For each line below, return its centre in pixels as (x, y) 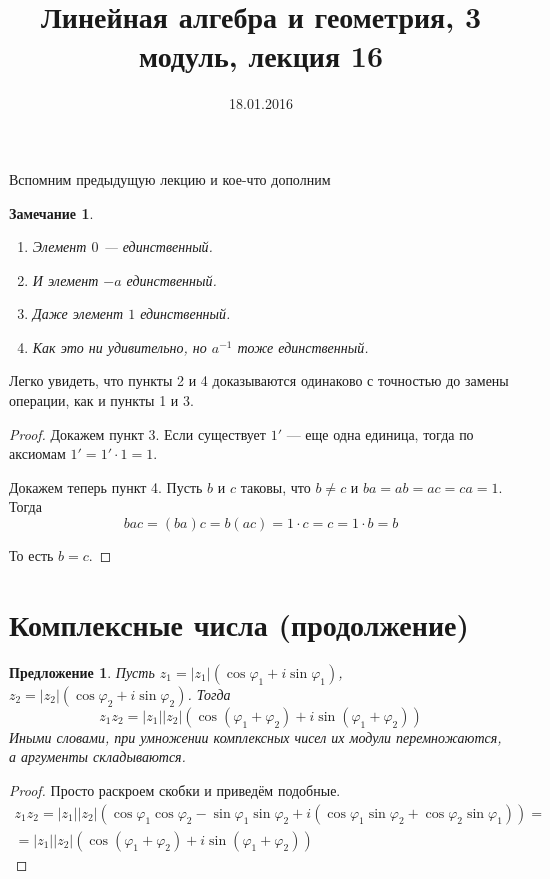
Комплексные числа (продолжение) (239, 623)
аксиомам (37, 453)
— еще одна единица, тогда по (380, 433)
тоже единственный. (303, 346)
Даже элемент (78, 313)
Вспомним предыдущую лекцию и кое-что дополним (170, 178)
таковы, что (275, 486)
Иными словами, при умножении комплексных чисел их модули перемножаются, (255, 736)
